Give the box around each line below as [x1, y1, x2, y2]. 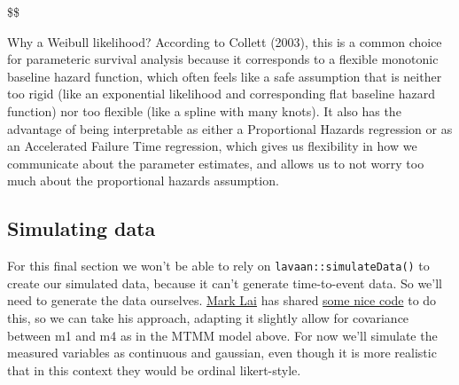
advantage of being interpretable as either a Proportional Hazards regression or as [7, 119, 453, 137]
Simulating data [7, 215, 156, 242]
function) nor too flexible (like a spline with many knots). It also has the [7, 101, 401, 120]
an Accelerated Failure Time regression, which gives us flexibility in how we [7, 137, 417, 155]
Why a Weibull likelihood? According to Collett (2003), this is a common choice [7, 32, 442, 51]
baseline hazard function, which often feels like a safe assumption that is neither [7, 67, 442, 85]
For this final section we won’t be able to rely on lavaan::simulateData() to [7, 256, 430, 275]
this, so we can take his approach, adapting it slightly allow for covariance [7, 308, 409, 326]
